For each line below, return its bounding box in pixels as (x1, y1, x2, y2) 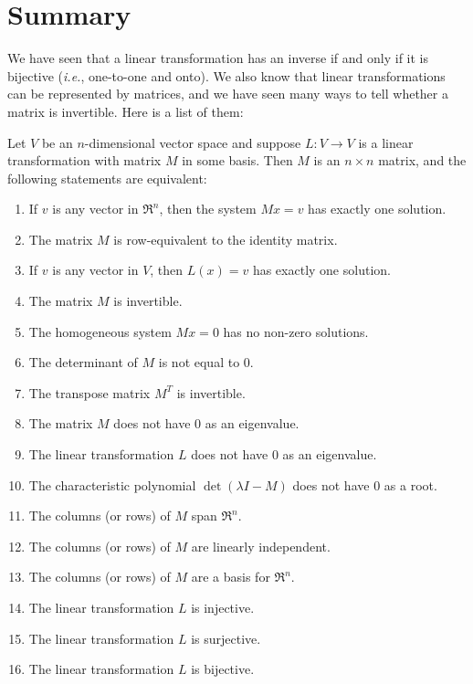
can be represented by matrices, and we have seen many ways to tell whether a (7, 84, 448, 103)
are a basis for (191, 567, 270, 586)
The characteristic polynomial (28, 475, 196, 494)
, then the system (159, 199, 257, 218)
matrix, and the (378, 151, 467, 170)
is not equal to (158, 353, 240, 372)
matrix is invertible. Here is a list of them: (7, 101, 244, 121)
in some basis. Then (182, 151, 293, 170)
